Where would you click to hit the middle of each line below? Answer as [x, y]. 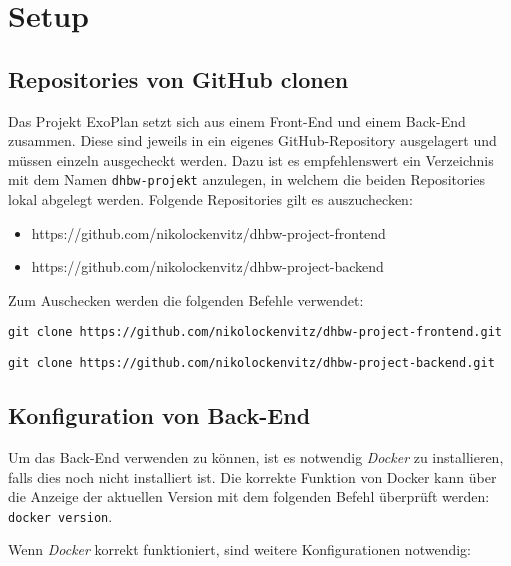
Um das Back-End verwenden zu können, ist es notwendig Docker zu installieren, [256, 456]
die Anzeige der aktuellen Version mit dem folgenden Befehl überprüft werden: [249, 496]
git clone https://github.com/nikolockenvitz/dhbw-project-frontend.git [255, 332]
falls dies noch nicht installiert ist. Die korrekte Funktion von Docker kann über [252, 476]
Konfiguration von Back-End [159, 415]
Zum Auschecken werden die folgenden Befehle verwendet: [186, 299]
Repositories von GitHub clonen [178, 78]
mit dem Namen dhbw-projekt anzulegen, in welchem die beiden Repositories [247, 179]
